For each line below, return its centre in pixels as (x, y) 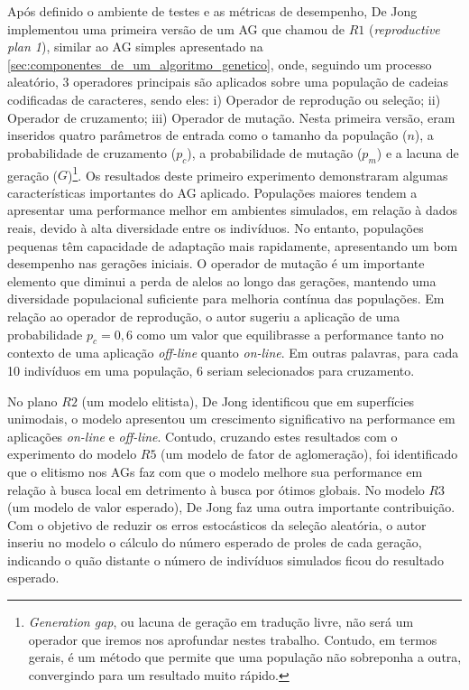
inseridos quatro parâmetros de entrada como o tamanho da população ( (207, 135)
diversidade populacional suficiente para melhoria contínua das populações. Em (226, 298)
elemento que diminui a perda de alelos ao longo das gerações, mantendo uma (222, 280)
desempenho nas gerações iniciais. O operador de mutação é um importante (216, 263)
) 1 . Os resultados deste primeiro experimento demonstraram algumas (258, 173)
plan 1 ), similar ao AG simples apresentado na (135, 47)
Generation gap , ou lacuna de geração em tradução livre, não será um (221, 622)
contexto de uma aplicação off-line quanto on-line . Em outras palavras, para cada (233, 353)
